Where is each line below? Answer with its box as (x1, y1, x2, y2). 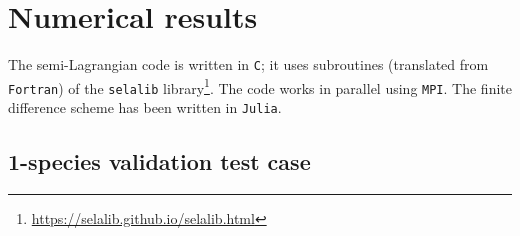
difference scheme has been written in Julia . (8, 97, 282, 118)
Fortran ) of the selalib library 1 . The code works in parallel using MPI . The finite (8, 74, 512, 98)
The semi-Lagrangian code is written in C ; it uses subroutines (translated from (8, 54, 489, 75)
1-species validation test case (8, 146, 311, 177)
